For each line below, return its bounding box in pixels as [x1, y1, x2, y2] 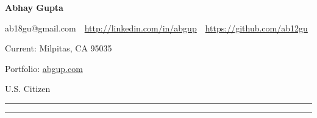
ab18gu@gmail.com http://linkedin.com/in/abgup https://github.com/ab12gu [5, 21, 308, 34]
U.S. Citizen [5, 82, 51, 95]
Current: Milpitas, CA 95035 [5, 42, 112, 54]
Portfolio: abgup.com [5, 62, 83, 74]
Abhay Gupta [5, 1, 63, 13]
